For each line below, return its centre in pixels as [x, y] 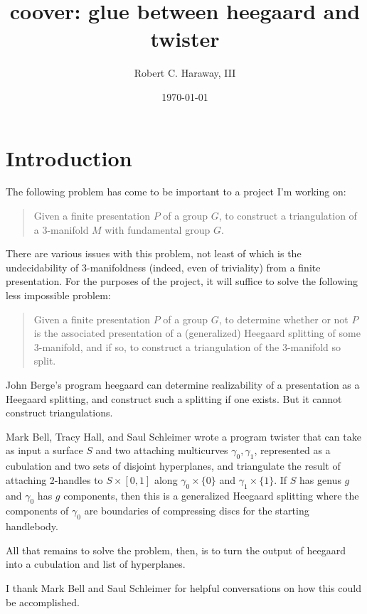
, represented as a [292, 450]
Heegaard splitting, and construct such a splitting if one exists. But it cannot [174, 398]
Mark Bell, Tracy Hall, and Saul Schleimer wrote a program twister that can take [183, 436]
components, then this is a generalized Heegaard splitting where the [211, 495]
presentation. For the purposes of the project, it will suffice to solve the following [182, 281]
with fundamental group [158, 229]
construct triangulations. [59, 413]
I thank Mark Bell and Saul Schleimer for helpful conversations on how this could [183, 587]
